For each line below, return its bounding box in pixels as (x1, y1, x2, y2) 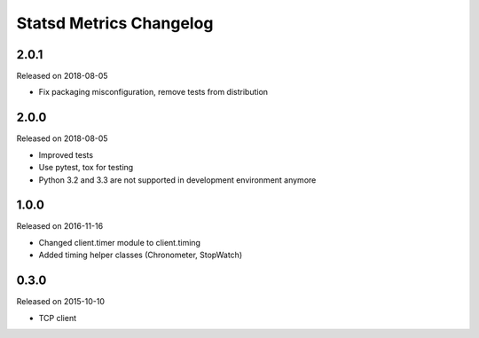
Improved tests (38, 149, 93, 160)
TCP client (38, 312, 77, 323)
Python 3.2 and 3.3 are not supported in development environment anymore (38, 174, 317, 185)
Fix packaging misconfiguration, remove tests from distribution (38, 87, 269, 98)
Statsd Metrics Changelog (16, 13, 214, 33)
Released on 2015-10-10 (16, 296, 106, 307)
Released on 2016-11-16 (16, 221, 104, 232)
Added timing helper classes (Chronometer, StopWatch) (38, 249, 243, 261)
